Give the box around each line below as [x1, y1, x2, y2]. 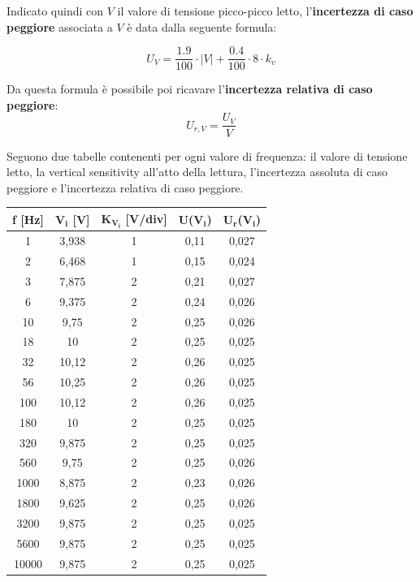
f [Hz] [12, 210, 44, 227]
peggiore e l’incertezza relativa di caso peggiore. [6, 179, 244, 196]
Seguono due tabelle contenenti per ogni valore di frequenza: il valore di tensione [6, 147, 408, 164]
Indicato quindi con [6, 2, 104, 19]
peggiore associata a [6, 18, 113, 35]
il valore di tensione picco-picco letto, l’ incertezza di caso [117, 2, 414, 19]
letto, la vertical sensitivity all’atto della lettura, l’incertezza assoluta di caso [6, 163, 388, 180]
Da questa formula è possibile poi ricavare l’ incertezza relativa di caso [6, 80, 373, 97]
